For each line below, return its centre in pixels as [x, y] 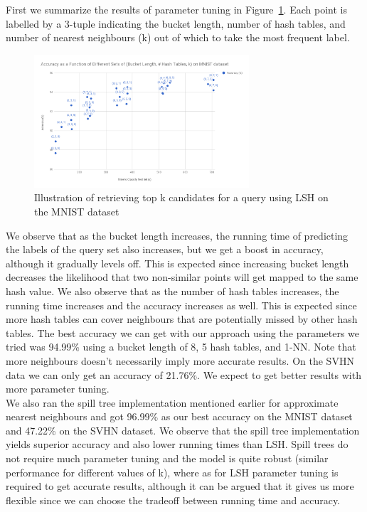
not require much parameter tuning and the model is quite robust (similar [167, 458]
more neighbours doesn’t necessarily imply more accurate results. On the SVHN [180, 360]
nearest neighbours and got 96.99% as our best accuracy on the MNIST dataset [179, 416]
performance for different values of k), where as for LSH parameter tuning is [172, 472]
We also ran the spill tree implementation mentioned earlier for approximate [172, 402]
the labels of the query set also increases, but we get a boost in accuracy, [165, 249]
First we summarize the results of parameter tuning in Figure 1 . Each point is [176, 9]
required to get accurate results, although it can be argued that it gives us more [180, 486]
